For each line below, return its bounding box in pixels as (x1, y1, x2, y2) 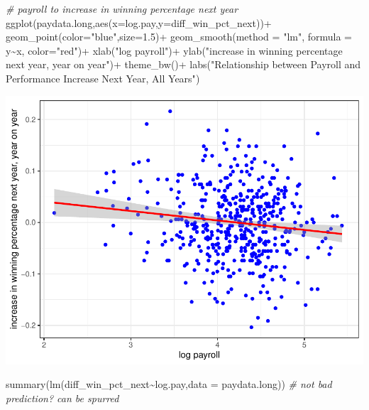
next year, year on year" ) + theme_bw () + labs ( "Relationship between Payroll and (6, 57, 361, 72)
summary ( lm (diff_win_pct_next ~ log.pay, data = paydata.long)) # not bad (6, 377, 332, 392)
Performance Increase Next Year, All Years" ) (6, 70, 200, 85)
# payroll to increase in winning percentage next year (6, 1, 238, 16)
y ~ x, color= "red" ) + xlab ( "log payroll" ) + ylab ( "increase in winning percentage (6, 43, 343, 58)
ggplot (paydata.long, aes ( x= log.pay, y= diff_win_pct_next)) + (6, 15, 272, 30)
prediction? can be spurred (6, 390, 119, 405)
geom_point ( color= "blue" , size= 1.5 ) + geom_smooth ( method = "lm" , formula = (6, 29, 353, 44)
